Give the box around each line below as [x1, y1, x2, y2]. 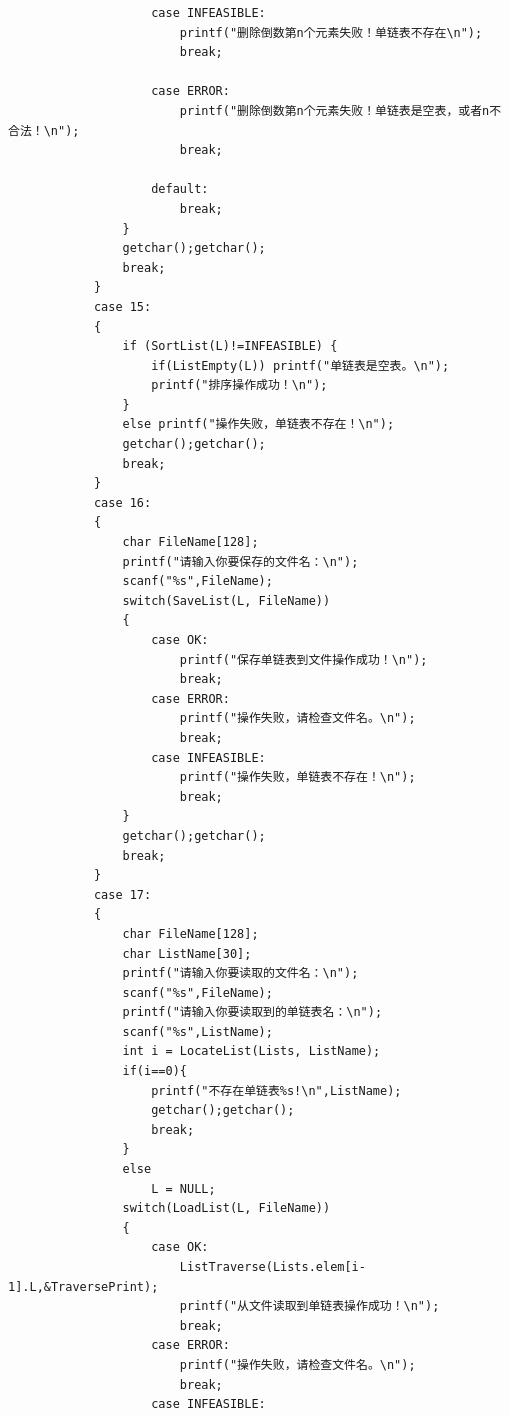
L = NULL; [151, 1181, 216, 1196]
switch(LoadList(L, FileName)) [122, 1201, 331, 1216]
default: [151, 182, 209, 197]
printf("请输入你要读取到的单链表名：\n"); [122, 1005, 383, 1020]
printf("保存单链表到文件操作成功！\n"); [179, 652, 428, 667]
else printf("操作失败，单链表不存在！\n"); [122, 417, 395, 432]
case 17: [93, 887, 152, 902]
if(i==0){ [122, 1064, 187, 1079]
